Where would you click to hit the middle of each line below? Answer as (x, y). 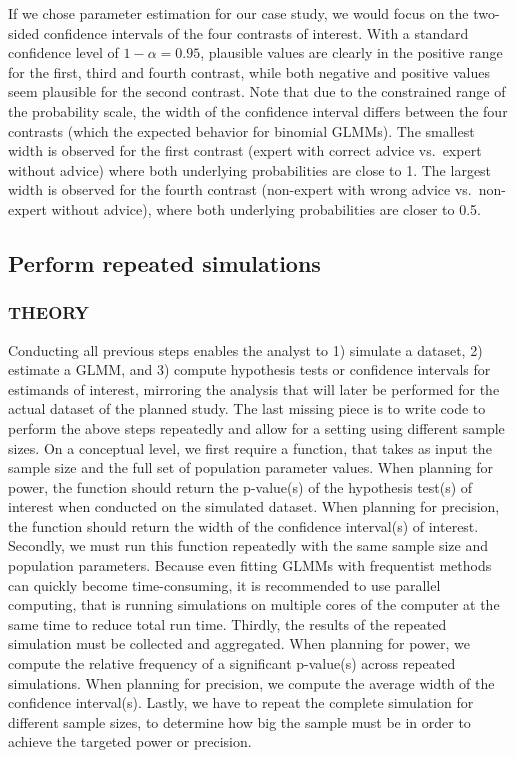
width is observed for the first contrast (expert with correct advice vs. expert (245, 150)
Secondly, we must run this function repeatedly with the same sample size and (248, 545)
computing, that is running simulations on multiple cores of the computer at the (254, 604)
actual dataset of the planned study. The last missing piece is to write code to (247, 408)
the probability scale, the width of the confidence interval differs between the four (258, 110)
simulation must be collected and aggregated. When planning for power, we (239, 643)
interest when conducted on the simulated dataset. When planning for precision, (254, 506)
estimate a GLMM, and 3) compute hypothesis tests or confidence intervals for (249, 369)
